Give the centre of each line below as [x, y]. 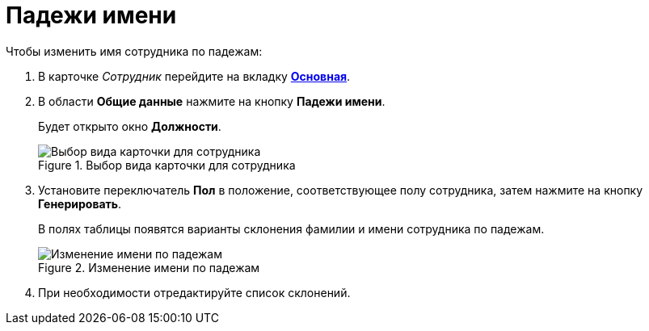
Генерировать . [80, 203]
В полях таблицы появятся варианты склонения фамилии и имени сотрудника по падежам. [291, 228]
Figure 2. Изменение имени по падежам [149, 267]
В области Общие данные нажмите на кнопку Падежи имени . [212, 101]
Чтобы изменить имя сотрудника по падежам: [134, 51]
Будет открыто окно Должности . [130, 126]
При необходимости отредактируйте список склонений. [194, 292]
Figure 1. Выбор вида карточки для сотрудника [167, 165]
